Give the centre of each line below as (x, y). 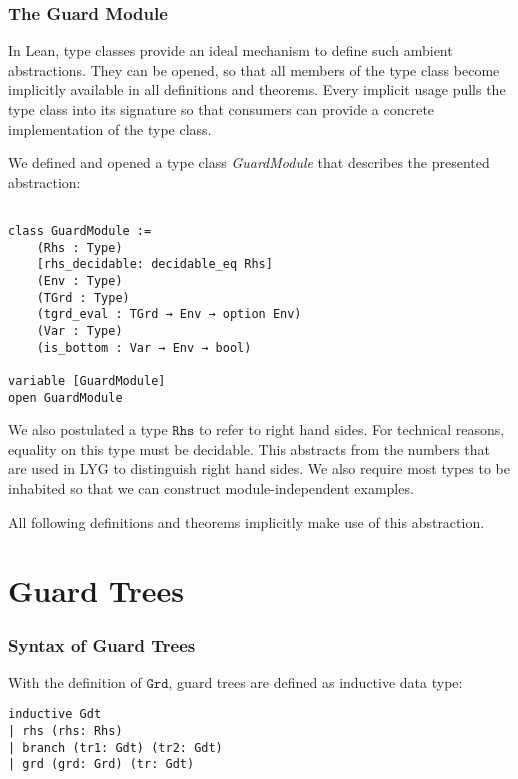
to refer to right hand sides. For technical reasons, (352, 429)
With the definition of (75, 681)
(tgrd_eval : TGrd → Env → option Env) (169, 314)
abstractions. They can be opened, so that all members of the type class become (254, 69)
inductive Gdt (55, 714)
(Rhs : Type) (79, 247)
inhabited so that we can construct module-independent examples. (211, 488)
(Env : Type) (79, 281)
